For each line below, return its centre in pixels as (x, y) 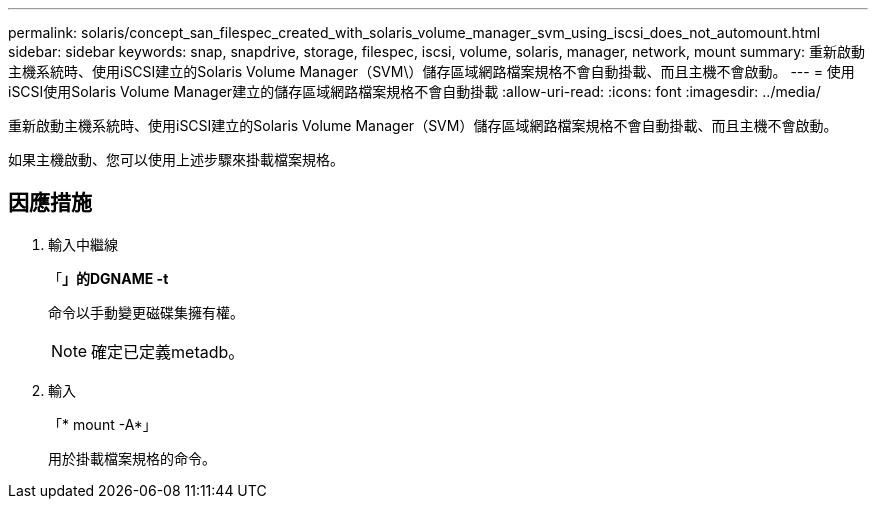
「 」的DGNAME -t (108, 278)
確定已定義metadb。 (168, 351)
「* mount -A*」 (102, 424)
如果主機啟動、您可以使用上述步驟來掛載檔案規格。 (176, 159)
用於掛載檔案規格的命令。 (132, 458)
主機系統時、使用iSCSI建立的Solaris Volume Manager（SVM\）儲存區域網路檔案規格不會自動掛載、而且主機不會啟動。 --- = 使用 (431, 71)
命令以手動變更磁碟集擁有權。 (146, 312)
